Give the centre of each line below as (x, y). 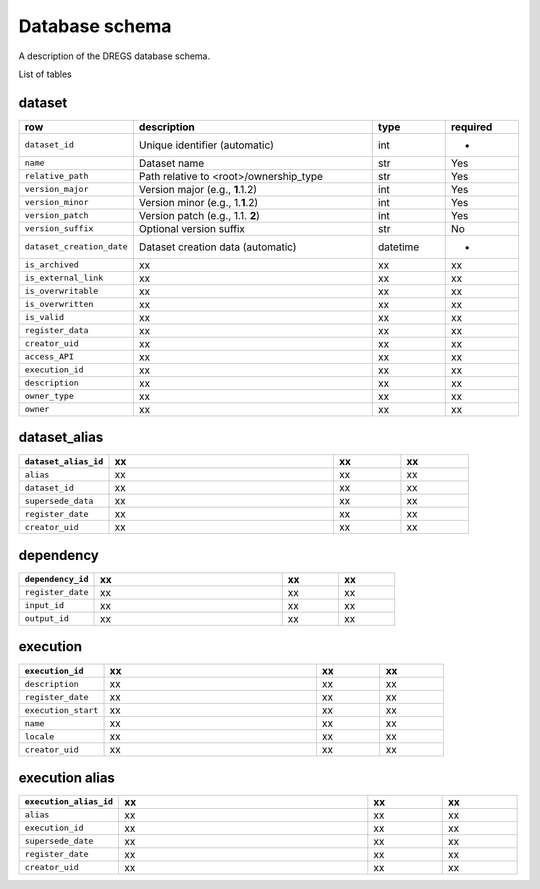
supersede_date (59, 841)
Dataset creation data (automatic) (217, 247)
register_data (56, 330)
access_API (49, 356)
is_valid (44, 317)
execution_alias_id (69, 801)
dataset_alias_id (64, 461)
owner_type (49, 396)
